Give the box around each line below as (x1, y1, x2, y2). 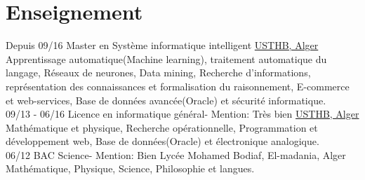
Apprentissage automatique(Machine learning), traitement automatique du (6, 51, 327, 66)
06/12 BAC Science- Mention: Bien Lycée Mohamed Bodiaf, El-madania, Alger (6, 147, 346, 162)
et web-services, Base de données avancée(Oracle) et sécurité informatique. (6, 92, 326, 107)
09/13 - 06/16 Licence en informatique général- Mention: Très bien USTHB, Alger (6, 106, 359, 121)
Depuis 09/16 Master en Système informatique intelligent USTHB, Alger (6, 38, 319, 53)
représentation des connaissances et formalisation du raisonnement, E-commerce (6, 78, 350, 93)
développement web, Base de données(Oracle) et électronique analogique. (6, 134, 319, 148)
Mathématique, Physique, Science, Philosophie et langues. (6, 161, 255, 176)
